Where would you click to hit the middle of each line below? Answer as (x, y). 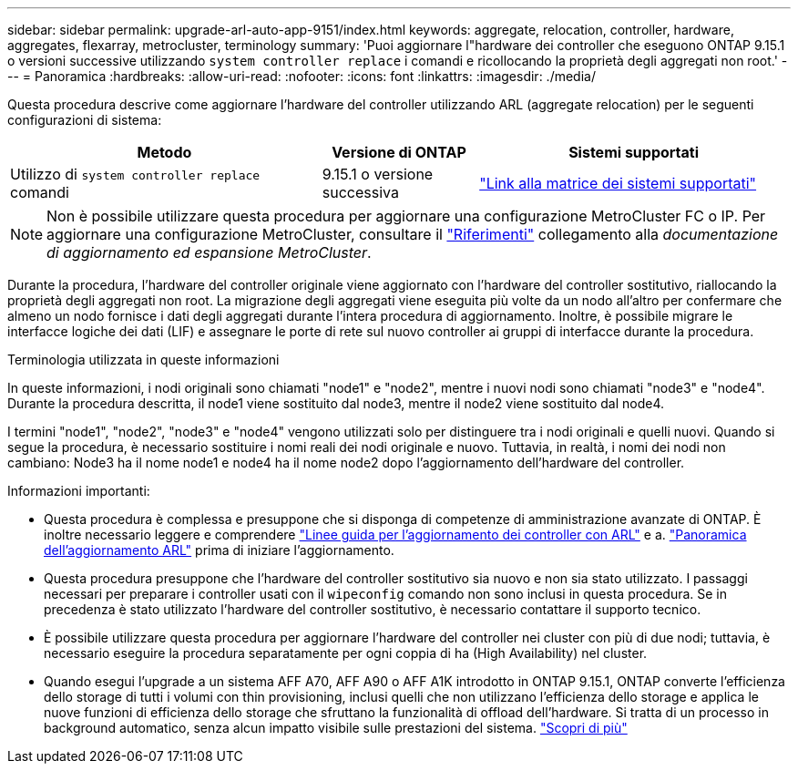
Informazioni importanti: (79, 491)
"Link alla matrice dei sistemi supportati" (618, 183)
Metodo (164, 152)
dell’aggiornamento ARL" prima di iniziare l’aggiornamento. (219, 550)
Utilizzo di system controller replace (135, 174)
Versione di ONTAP (399, 152)
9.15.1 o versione (378, 174)
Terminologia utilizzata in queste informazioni (143, 360)
